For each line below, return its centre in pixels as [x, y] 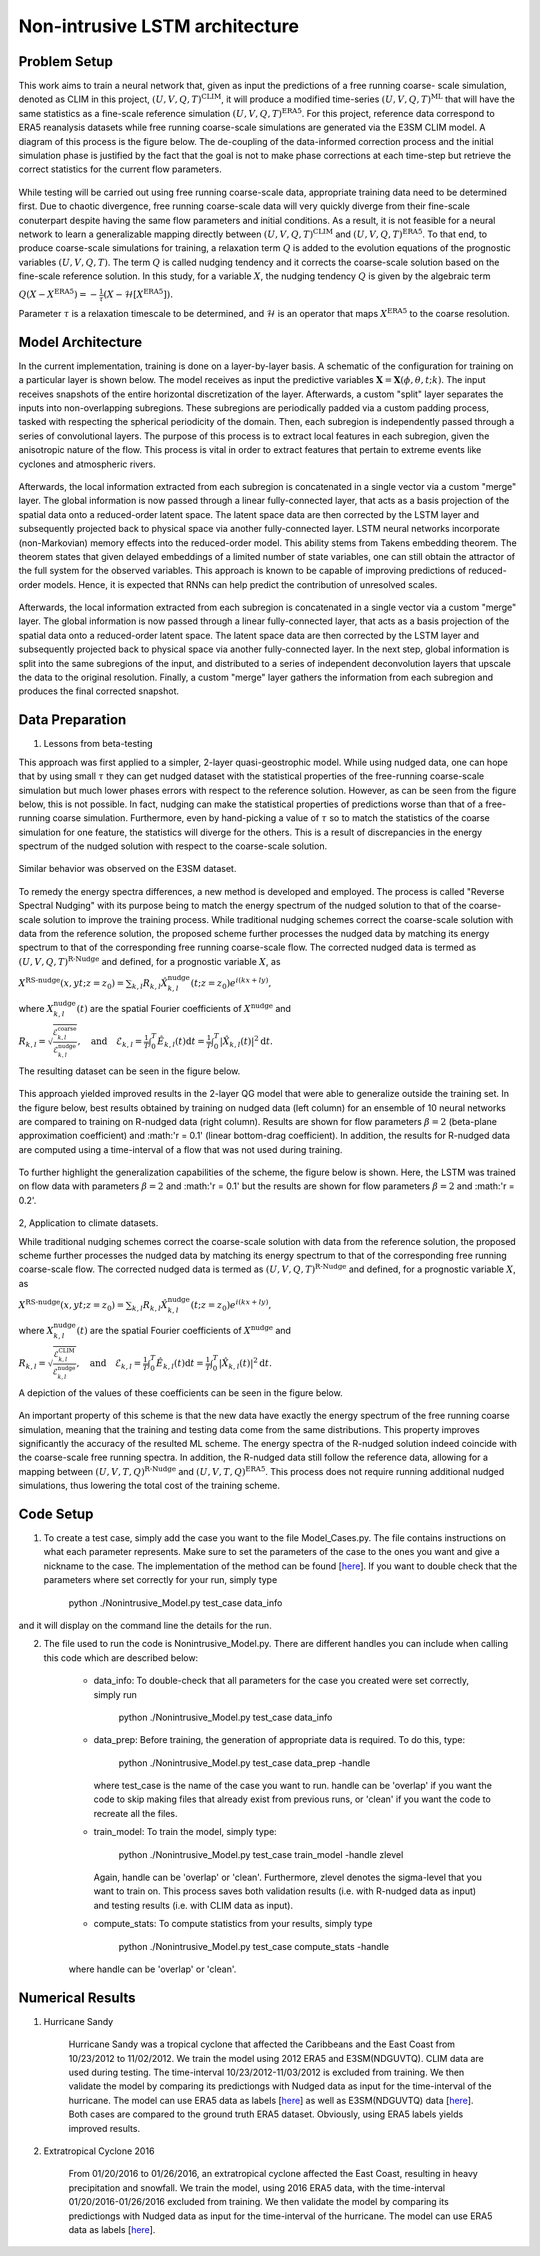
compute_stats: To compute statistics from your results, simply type [233, 1924]
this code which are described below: [121, 1657]
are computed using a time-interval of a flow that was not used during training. [180, 1149]
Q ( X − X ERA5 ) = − [58, 293]
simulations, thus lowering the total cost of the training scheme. [149, 1486]
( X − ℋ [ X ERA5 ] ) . [138, 293]
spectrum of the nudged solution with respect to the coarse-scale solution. [173, 846]
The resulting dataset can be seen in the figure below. [129, 1071]
